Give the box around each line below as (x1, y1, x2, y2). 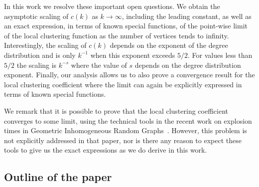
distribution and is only (4, 49, 76, 60)
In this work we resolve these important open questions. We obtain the (4, 1, 220, 11)
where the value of (71, 59, 127, 70)
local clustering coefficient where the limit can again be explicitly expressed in (4, 79, 242, 89)
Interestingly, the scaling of (4, 40, 87, 50)
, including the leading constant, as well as (122, 10, 252, 21)
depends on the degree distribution (134, 59, 241, 70)
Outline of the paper (4, 169, 112, 185)
